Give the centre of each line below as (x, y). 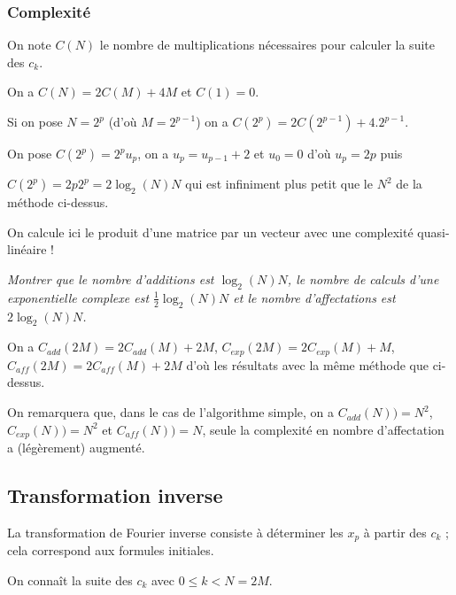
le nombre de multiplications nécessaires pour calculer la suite (267, 45)
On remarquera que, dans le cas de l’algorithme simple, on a (171, 412)
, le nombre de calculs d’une (363, 279)
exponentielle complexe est (78, 297)
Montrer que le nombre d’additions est (111, 279)
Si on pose (35, 121)
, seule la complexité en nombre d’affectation (323, 429)
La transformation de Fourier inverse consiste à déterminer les (175, 532)
